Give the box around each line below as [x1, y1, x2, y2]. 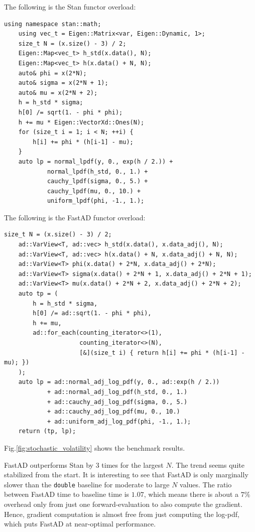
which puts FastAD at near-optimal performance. [4, 518, 156, 529]
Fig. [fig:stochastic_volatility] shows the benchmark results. [4, 442, 185, 453]
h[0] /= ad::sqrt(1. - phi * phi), [33, 310, 152, 317]
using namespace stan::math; [4, 20, 101, 28]
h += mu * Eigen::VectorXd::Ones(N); [18, 118, 145, 126]
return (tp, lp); [18, 428, 76, 435]
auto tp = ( [18, 290, 58, 298]
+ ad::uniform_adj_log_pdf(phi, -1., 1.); [47, 418, 191, 425]
